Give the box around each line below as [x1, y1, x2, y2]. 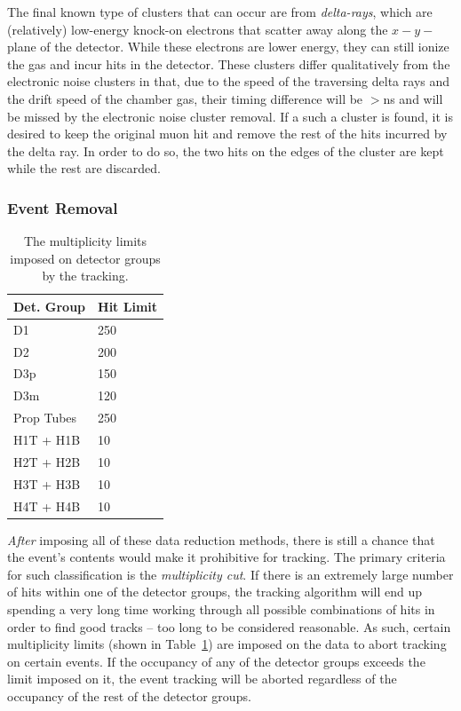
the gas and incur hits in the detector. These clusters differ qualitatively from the [7, 54, 450, 73]
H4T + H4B [13, 496, 81, 515]
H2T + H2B [13, 452, 81, 470]
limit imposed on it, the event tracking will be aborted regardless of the [7, 669, 397, 688]
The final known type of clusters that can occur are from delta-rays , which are [7, 3, 433, 20]
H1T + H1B [13, 431, 81, 448]
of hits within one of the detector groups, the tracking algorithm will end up [7, 582, 423, 601]
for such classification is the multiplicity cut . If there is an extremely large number [7, 565, 454, 583]
